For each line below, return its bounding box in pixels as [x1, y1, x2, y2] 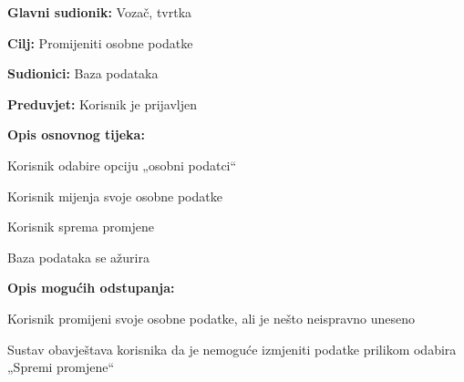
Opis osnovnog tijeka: [7, 125, 145, 144]
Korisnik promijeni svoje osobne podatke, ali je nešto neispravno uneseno [7, 308, 416, 327]
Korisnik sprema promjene [7, 217, 154, 236]
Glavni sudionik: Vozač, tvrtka [7, 3, 192, 21]
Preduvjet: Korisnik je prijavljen [7, 94, 198, 113]
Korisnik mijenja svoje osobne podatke [7, 186, 222, 205]
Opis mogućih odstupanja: [7, 278, 175, 297]
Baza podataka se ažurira [7, 247, 150, 266]
